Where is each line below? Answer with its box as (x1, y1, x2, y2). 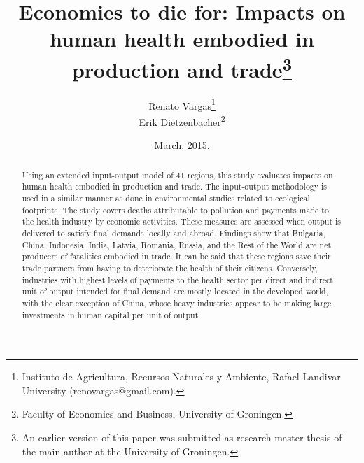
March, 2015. (154, 138, 210, 152)
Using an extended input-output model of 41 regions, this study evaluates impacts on (22, 169, 333, 180)
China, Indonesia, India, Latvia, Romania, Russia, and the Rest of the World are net (22, 238, 332, 250)
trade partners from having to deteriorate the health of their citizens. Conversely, (22, 262, 318, 273)
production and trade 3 (71, 52, 293, 83)
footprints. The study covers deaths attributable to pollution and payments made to (22, 204, 329, 215)
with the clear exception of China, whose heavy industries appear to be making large (22, 297, 332, 308)
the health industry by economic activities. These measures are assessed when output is (22, 215, 341, 227)
